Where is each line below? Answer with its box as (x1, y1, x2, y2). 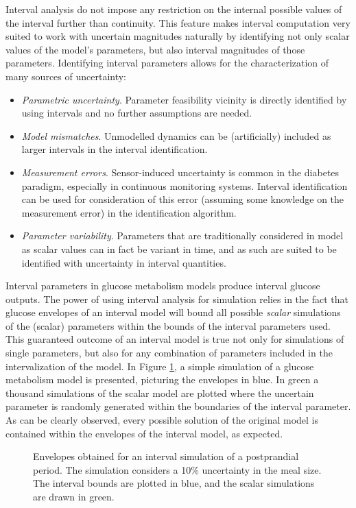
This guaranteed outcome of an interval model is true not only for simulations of (5, 332, 344, 346)
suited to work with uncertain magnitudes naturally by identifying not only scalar (5, 29, 350, 43)
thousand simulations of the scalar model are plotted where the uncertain (5, 385, 314, 400)
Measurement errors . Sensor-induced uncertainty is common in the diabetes (21, 165, 340, 179)
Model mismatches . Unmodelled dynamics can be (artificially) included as (21, 128, 331, 143)
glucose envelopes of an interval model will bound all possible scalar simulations (5, 305, 341, 319)
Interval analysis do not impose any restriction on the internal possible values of (5, 2, 342, 16)
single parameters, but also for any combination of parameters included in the (5, 346, 333, 360)
